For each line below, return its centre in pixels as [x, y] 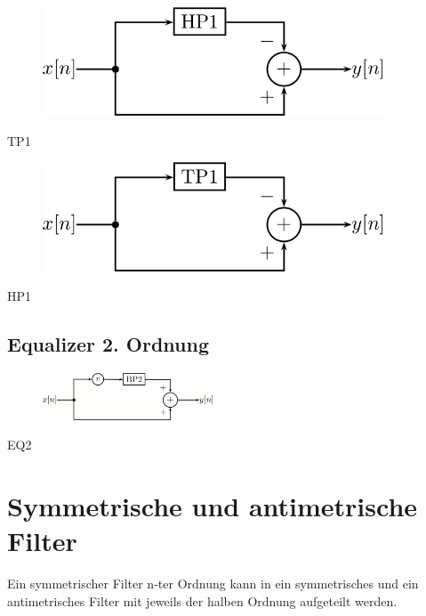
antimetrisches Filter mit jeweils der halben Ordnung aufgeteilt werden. [202, 600]
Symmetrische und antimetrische [213, 506]
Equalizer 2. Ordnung [108, 344]
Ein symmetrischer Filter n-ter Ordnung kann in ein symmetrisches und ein [213, 584]
